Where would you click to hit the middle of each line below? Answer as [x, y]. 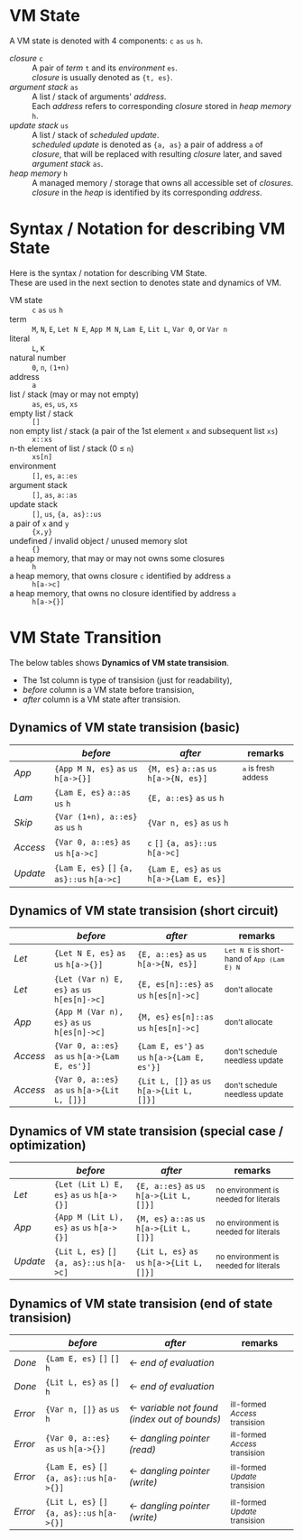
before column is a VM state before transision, [108, 689]
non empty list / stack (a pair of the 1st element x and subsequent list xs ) [144, 430]
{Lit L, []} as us [174, 1082]
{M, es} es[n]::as [175, 1017]
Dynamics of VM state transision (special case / [147, 1131]
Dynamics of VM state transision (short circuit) [144, 911]
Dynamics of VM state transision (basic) [125, 728]
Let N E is [242, 950]
